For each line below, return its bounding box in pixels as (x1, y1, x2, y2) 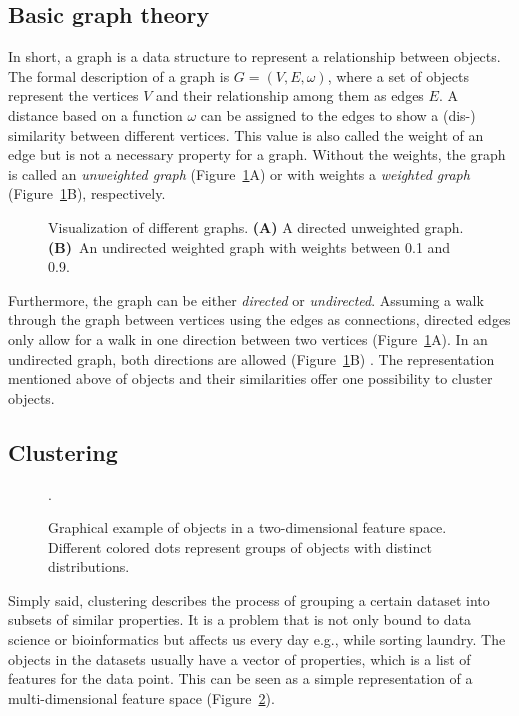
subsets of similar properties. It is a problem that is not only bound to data (8, 609, 472, 630)
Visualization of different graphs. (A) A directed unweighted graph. (48, 216, 464, 237)
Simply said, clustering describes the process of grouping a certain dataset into (8, 589, 490, 610)
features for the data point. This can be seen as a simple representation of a (8, 668, 473, 689)
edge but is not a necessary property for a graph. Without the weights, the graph (8, 144, 506, 165)
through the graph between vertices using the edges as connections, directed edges (8, 309, 511, 330)
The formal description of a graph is (8, 65, 230, 86)
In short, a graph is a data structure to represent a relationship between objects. (8, 46, 501, 67)
